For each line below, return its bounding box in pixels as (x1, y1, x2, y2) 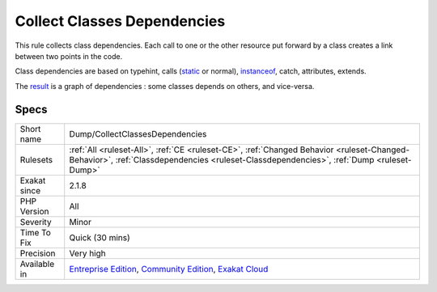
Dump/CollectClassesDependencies (69, 128, 207, 139)
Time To (19, 226, 52, 238)
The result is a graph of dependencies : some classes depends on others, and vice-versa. (15, 81, 315, 91)
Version (19, 205, 49, 217)
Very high (69, 248, 107, 259)
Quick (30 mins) (69, 231, 131, 243)
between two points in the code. (15, 51, 123, 61)
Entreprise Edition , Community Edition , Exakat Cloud (69, 263, 269, 274)
